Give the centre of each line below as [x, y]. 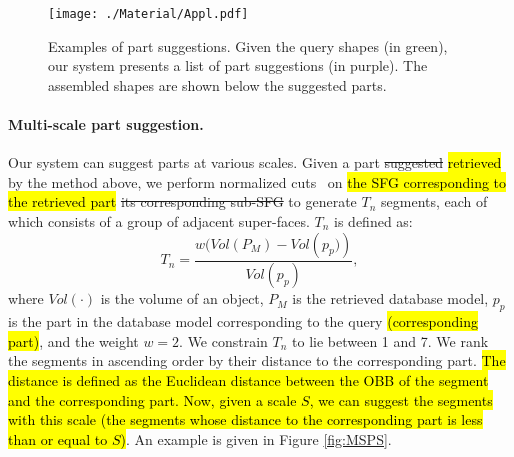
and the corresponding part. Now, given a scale [152, 399]
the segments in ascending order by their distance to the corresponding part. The [257, 360]
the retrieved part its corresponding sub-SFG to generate [182, 201]
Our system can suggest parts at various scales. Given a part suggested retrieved [255, 162]
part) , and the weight [73, 340]
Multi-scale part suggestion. [106, 124]
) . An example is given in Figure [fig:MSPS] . [256, 438]
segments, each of [434, 201]
